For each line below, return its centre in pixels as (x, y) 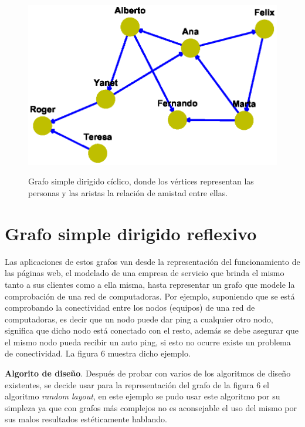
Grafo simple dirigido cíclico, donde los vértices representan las (141, 181)
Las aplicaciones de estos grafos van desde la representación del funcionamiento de (152, 261)
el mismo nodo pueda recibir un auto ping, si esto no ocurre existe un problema (148, 342)
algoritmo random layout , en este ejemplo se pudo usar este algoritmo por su (143, 396)
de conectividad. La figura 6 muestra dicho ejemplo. (98, 353)
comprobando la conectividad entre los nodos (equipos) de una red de (130, 307)
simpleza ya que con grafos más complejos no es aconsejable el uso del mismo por (151, 407)
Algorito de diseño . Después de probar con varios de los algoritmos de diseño (148, 373)
